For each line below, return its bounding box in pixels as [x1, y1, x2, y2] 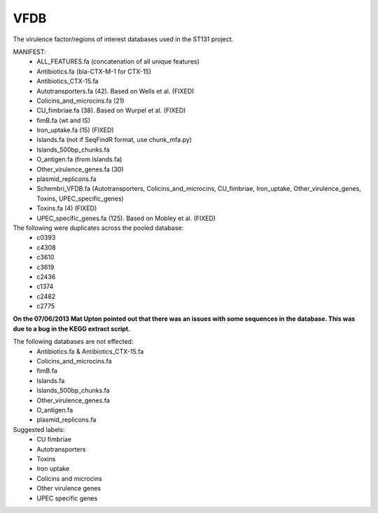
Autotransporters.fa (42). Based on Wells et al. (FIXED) [36, 87, 195, 95]
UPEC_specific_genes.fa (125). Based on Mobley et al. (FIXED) [36, 214, 216, 222]
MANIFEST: [13, 48, 46, 56]
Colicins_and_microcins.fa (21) [36, 96, 125, 105]
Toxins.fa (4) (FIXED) [36, 204, 97, 212]
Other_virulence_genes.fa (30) [36, 165, 124, 173]
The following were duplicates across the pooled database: [13, 224, 184, 232]
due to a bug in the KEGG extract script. [13, 324, 131, 333]
